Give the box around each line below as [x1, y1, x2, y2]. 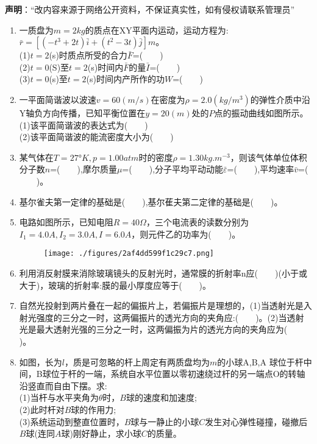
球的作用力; [71, 403, 116, 415]
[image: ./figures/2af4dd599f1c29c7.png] [43, 249, 214, 258]
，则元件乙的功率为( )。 [131, 227, 241, 240]
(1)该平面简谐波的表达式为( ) [19, 118, 148, 131]
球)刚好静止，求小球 [61, 427, 141, 440]
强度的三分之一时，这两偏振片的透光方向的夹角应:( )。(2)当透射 [36, 311, 304, 323]
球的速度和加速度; [126, 391, 197, 404]
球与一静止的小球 [130, 415, 199, 428]
